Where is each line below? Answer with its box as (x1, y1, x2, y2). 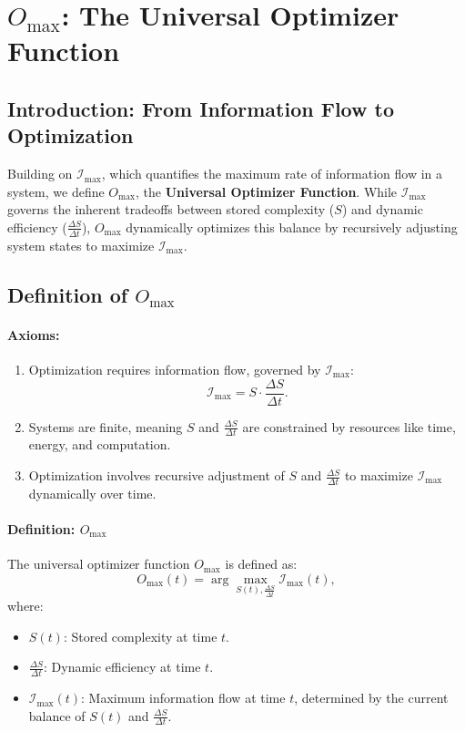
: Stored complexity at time (63, 626, 217, 645)
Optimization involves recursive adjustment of (28, 466, 285, 485)
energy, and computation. (28, 435, 171, 454)
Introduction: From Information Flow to (7, 94, 394, 122)
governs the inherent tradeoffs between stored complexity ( (7, 200, 335, 219)
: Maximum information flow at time (81, 688, 286, 707)
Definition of (7, 280, 128, 308)
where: (7, 596, 44, 615)
